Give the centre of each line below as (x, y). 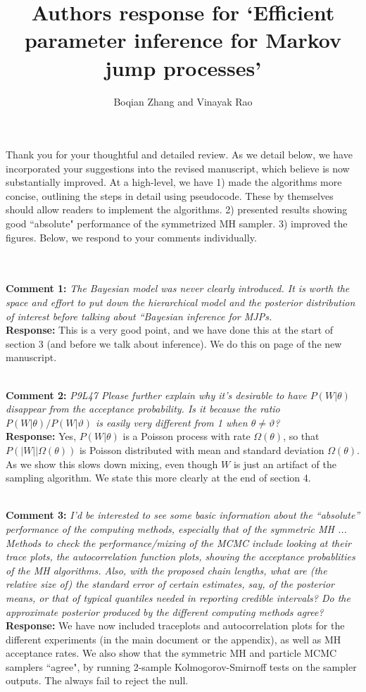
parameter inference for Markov (183, 40)
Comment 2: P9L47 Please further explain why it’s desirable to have (156, 395)
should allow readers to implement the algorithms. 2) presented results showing (177, 209)
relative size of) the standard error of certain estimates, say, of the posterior (170, 584)
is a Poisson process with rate (187, 436)
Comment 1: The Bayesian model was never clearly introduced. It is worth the (178, 288)
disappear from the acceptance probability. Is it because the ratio (143, 409)
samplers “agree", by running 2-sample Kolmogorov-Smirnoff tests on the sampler (181, 666)
